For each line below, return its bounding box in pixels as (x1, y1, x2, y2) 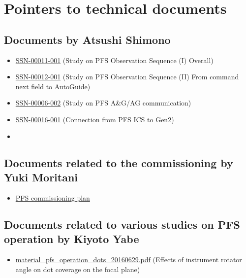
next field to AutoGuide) (15, 81, 91, 91)
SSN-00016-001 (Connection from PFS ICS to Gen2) (15, 114, 174, 124)
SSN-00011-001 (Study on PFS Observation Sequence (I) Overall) (15, 55, 214, 65)
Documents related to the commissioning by (4, 155, 233, 170)
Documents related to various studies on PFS (4, 216, 240, 232)
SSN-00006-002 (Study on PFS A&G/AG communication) (15, 98, 191, 108)
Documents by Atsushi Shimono (4, 32, 171, 47)
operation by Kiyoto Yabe (4, 231, 139, 246)
